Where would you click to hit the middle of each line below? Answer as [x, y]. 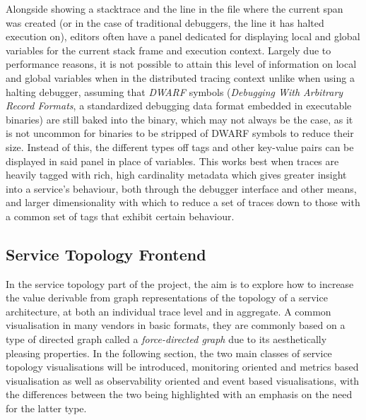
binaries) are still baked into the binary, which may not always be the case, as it [179, 119]
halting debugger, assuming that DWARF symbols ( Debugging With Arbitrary [175, 91]
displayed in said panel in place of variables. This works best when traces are [172, 161]
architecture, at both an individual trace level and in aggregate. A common [169, 311]
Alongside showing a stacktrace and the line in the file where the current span [175, 8]
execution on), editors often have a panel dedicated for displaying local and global [183, 36]
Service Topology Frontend [106, 254]
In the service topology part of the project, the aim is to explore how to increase [180, 283]
